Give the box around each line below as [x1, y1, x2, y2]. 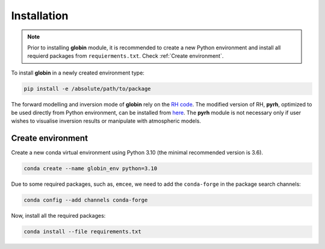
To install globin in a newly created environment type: [11, 69, 144, 76]
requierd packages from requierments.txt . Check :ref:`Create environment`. [27, 52, 224, 60]
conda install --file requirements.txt [23, 229, 141, 235]
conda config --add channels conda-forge [23, 197, 148, 204]
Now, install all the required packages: [11, 212, 106, 220]
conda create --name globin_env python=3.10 [23, 165, 158, 172]
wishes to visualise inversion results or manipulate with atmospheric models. [11, 117, 202, 124]
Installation [11, 9, 69, 22]
